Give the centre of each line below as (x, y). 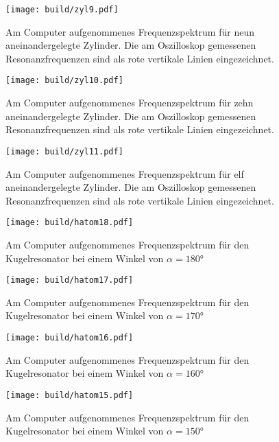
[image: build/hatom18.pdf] (70, 223)
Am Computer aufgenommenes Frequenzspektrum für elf (125, 173)
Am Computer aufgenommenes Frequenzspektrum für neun (130, 31)
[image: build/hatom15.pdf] (70, 395)
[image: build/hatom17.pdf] (70, 280)
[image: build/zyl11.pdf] (64, 151)
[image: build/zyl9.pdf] (62, 10)
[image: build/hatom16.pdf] (70, 338)
